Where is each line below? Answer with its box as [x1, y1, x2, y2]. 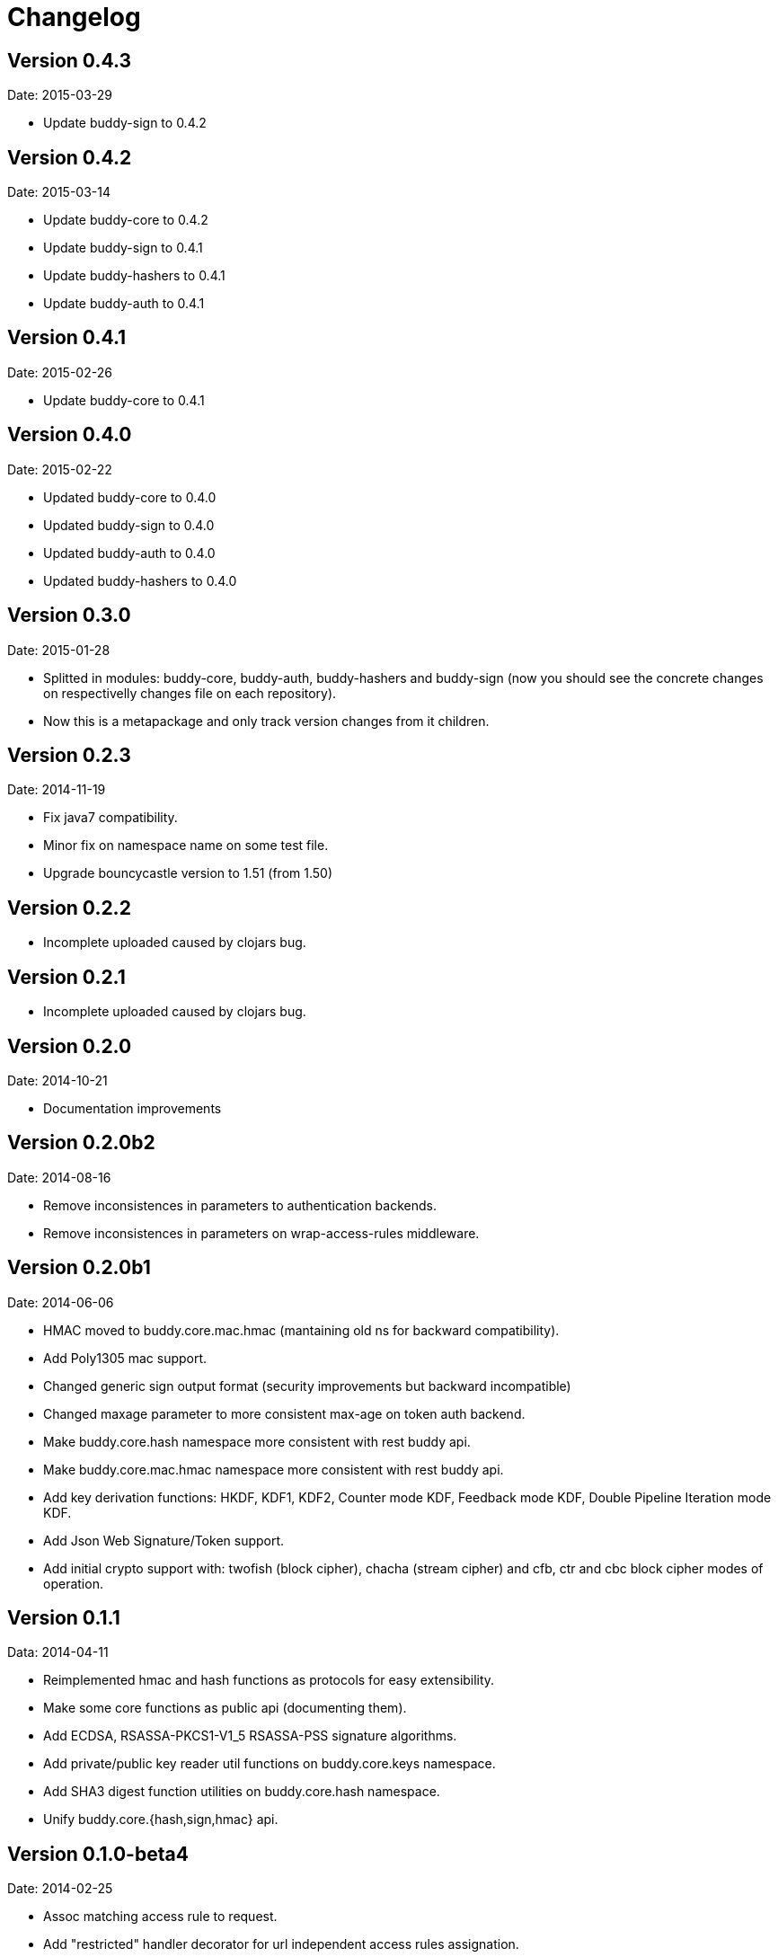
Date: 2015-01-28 [7, 642, 111, 658]
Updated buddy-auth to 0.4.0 [43, 545, 216, 561]
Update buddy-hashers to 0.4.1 [43, 268, 225, 284]
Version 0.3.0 [7, 604, 131, 627]
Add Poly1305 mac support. [43, 1350, 208, 1366]
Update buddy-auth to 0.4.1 [43, 296, 205, 312]
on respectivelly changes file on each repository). [43, 685, 337, 701]
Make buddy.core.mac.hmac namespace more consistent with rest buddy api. [43, 1461, 504, 1477]
